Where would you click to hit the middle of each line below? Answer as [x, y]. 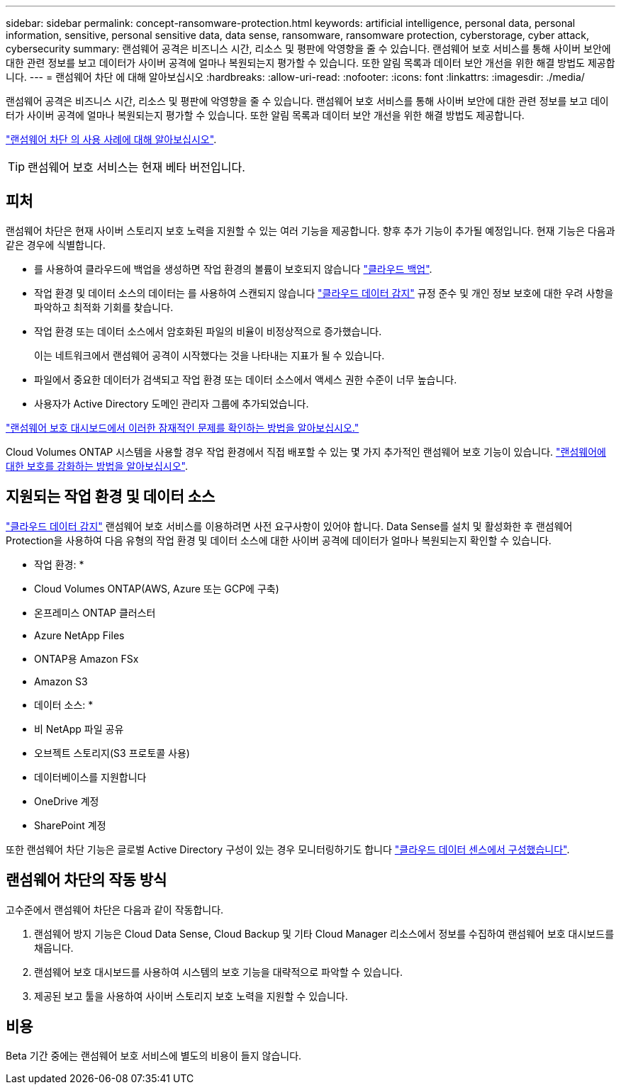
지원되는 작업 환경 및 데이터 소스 [111, 497]
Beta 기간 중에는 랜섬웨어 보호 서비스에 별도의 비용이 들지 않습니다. [154, 1056]
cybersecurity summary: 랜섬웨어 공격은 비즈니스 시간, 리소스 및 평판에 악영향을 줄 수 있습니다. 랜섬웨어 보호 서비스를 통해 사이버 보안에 [308, 49]
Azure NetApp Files [79, 635]
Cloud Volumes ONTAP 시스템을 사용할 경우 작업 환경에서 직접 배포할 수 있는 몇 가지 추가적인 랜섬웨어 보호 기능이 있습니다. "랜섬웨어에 [306, 451]
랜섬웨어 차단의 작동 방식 [86, 880]
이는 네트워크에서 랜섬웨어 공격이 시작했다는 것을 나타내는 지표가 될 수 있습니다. [209, 355]
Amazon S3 [61, 681]
